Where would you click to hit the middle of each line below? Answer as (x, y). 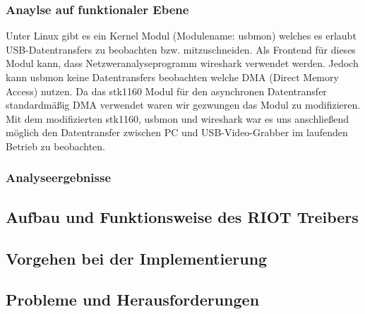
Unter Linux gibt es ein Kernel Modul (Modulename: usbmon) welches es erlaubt (181, 36)
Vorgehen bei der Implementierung (137, 258)
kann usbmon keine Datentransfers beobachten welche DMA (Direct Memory (172, 77)
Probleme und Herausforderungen (133, 300)
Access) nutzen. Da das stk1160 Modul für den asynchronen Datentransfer (166, 91)
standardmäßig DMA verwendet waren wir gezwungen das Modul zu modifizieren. (183, 105)
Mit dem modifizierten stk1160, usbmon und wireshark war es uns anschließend (177, 118)
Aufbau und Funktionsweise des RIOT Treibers (182, 216)
